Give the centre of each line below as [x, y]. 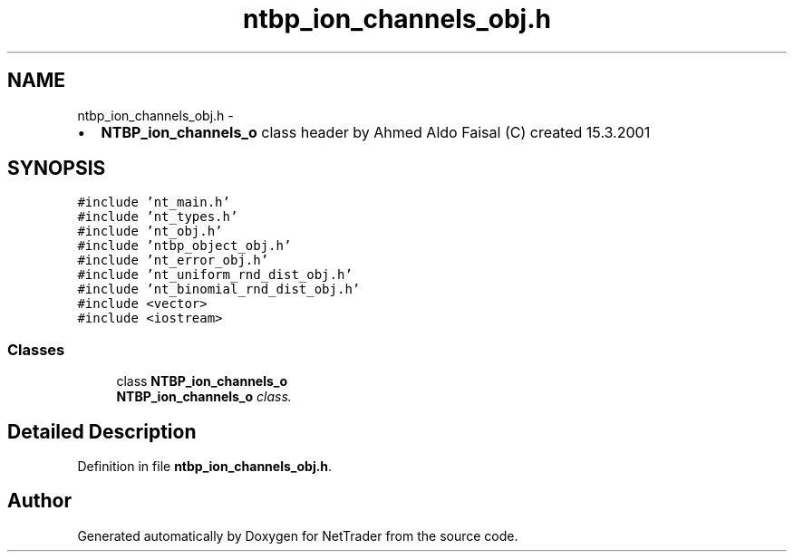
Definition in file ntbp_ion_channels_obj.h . [205, 467]
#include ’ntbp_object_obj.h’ [184, 246]
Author [39, 501]
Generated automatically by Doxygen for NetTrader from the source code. [298, 535]
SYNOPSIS [57, 169]
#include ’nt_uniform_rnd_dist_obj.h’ [215, 275]
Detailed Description [102, 431]
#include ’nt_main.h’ [154, 202]
